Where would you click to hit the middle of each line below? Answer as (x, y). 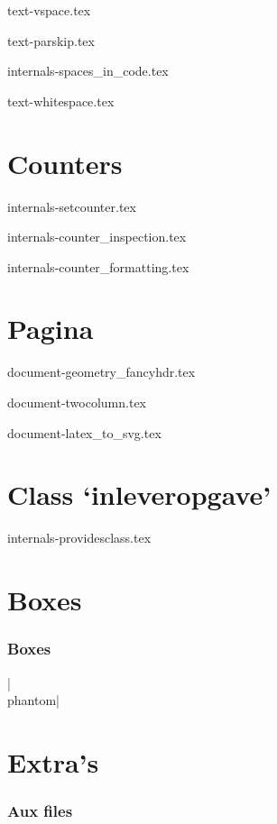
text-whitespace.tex (61, 101)
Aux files (40, 810)
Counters (65, 163)
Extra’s (53, 761)
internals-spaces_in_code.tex (88, 71)
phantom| (33, 700)
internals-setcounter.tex (72, 206)
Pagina (51, 329)
